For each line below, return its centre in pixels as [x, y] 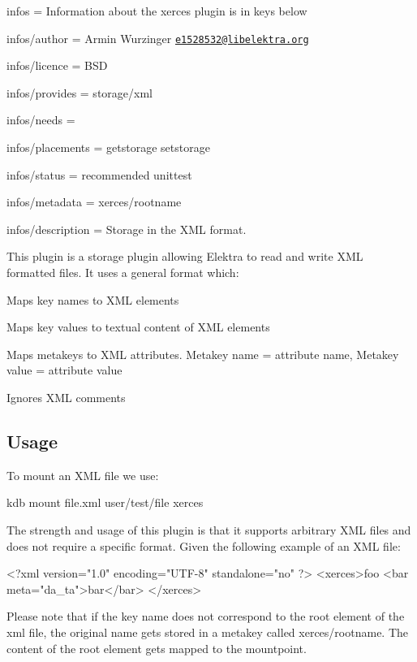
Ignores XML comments [66, 397]
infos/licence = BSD [57, 65]
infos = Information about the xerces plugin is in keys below [157, 11]
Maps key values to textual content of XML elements [138, 327]
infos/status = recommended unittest [99, 174]
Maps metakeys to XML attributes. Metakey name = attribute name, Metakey [203, 354]
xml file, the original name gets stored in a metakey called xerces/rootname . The [208, 632]
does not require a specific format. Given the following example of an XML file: [204, 545]
